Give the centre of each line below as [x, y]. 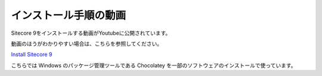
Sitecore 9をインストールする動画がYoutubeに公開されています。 [91, 33]
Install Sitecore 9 [32, 54]
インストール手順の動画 [69, 15]
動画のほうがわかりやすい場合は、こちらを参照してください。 [87, 44]
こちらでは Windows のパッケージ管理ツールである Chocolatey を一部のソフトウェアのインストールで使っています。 [154, 65]
